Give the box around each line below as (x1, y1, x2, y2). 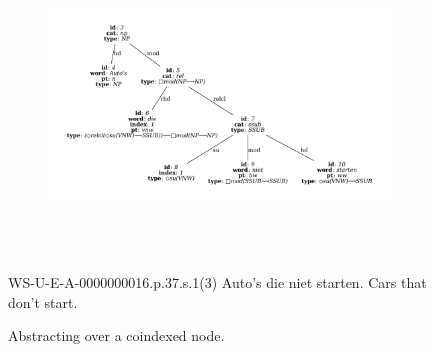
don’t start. (8, 291, 78, 312)
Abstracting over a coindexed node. (8, 325, 225, 346)
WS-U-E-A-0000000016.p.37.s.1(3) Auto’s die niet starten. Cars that (8, 272, 427, 293)
